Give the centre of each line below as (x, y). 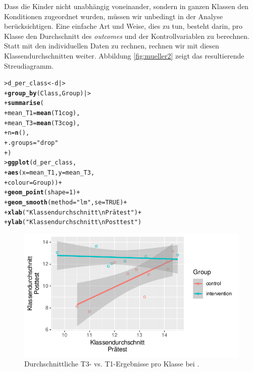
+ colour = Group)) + (33, 182)
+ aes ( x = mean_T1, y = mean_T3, (49, 173)
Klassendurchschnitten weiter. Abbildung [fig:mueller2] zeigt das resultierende (124, 55)
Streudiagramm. (29, 65)
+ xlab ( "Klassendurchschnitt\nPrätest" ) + (73, 212)
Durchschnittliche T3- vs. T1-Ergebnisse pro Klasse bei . (112, 364)
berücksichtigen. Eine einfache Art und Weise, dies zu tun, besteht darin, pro (123, 26)
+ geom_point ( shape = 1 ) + (42, 193)
